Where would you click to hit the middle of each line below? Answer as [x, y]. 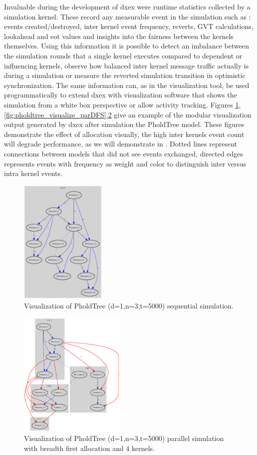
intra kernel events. [33, 173]
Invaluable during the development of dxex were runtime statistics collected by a [127, 6]
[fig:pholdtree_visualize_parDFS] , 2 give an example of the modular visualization [128, 114]
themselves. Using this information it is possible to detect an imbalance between [127, 46]
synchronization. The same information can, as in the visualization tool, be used [127, 85]
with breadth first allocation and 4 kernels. [90, 448]
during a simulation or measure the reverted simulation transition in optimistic [125, 75]
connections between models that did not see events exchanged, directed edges [124, 153]
